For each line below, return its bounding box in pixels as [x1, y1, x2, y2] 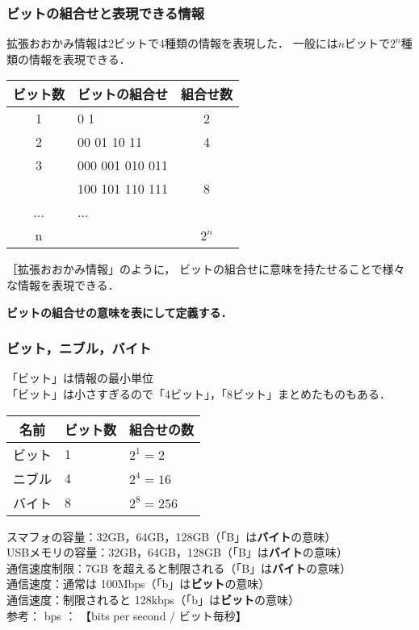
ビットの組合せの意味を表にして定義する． [6, 303, 233, 320]
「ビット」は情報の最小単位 [6, 369, 153, 386]
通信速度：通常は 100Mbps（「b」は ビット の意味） [6, 575, 270, 592]
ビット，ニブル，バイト [6, 338, 152, 358]
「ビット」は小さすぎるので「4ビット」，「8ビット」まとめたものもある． [6, 386, 391, 402]
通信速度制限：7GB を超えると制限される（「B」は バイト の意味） [6, 559, 352, 576]
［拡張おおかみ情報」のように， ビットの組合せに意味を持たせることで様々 [6, 261, 405, 277]
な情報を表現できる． [6, 277, 119, 293]
